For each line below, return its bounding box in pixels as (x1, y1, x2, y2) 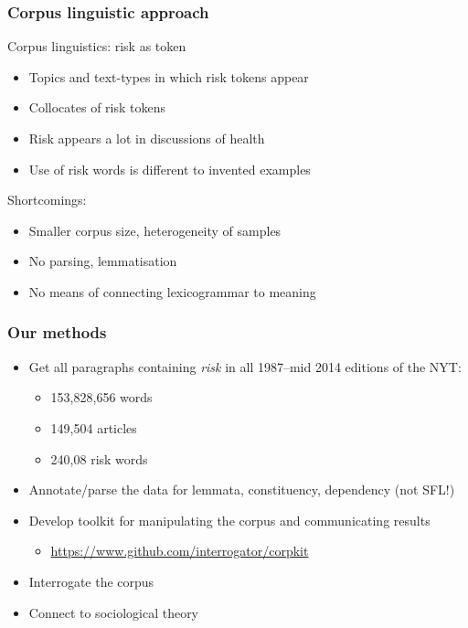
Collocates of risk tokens (28, 98, 165, 117)
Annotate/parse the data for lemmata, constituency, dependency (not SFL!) (28, 480, 455, 499)
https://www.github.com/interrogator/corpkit (50, 541, 309, 560)
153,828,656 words (50, 388, 153, 407)
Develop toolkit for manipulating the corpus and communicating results (28, 510, 431, 529)
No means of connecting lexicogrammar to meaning (28, 282, 316, 301)
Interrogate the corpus (28, 571, 154, 591)
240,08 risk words (50, 449, 148, 468)
